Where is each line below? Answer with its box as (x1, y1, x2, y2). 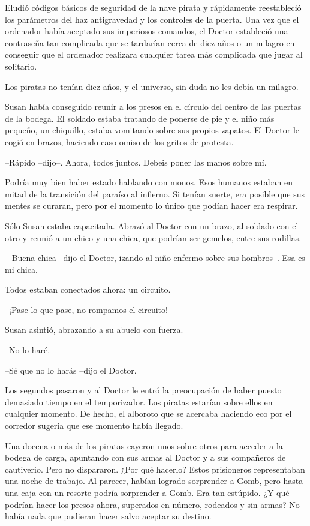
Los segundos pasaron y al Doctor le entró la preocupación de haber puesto (5, 384, 282, 396)
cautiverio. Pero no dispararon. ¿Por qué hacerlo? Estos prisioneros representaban (5, 462, 305, 475)
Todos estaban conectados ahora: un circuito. (5, 283, 171, 296)
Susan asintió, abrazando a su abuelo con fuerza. (5, 323, 183, 336)
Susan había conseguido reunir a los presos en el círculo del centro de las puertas (5, 100, 302, 113)
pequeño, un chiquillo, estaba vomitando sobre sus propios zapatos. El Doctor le (5, 124, 299, 136)
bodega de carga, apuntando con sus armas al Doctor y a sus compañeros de (5, 451, 286, 464)
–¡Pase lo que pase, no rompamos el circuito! (5, 303, 168, 315)
